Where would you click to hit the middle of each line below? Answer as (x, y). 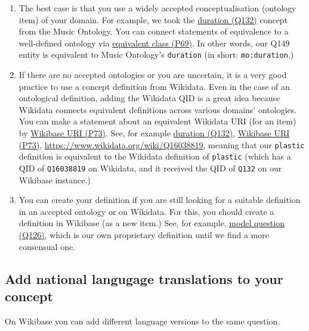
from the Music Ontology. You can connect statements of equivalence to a (154, 31)
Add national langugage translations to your (144, 278)
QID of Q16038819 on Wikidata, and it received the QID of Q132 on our (150, 168)
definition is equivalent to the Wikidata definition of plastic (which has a (155, 156)
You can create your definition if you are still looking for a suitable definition (160, 200)
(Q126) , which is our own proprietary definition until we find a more (144, 234)
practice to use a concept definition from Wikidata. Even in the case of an (154, 86)
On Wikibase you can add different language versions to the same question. (143, 321)
